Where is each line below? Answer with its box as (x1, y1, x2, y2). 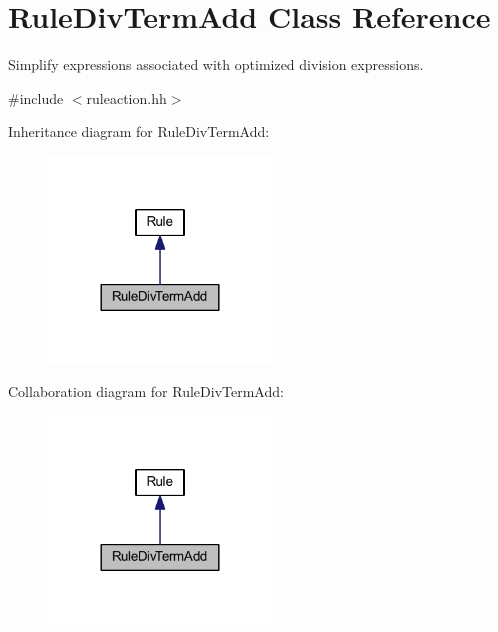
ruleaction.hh (86, 87, 167, 108)
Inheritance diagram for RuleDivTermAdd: (8, 121, 270, 142)
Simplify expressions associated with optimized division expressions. (8, 54, 424, 75)
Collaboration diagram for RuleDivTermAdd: (8, 381, 284, 402)
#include (8, 87, 64, 108)
